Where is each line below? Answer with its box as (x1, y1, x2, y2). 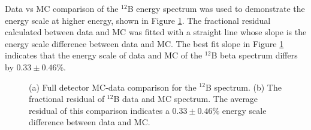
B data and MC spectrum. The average (113, 92, 258, 105)
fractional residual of (29, 92, 105, 105)
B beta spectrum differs (211, 49, 298, 61)
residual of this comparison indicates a (29, 104, 170, 116)
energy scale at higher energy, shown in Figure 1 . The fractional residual (5, 14, 271, 26)
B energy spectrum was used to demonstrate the (127, 2, 305, 14)
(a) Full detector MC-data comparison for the (29, 81, 197, 93)
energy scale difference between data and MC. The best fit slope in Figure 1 (5, 37, 284, 49)
